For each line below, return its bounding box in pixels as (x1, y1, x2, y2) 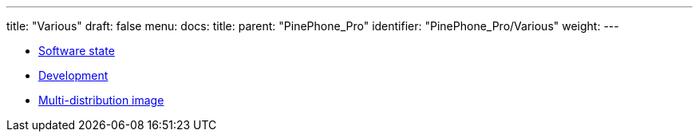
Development (38, 69, 109, 82)
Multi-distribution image (38, 93, 164, 107)
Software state (38, 44, 115, 57)
